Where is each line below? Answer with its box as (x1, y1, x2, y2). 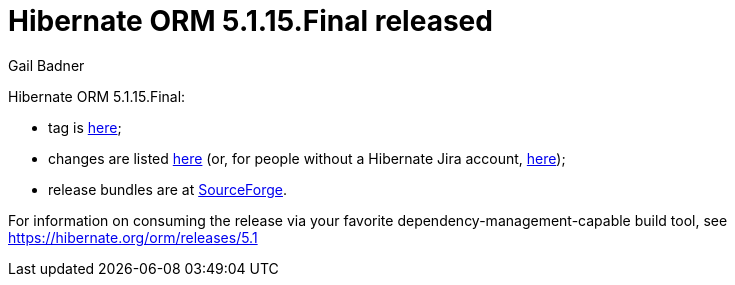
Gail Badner (8, 56, 85, 74)
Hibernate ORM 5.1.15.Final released (8, 4, 493, 38)
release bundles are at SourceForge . (48, 180, 287, 198)
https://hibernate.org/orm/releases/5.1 (8, 228, 258, 246)
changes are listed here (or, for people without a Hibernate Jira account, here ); (48, 149, 566, 167)
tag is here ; (48, 118, 122, 136)
